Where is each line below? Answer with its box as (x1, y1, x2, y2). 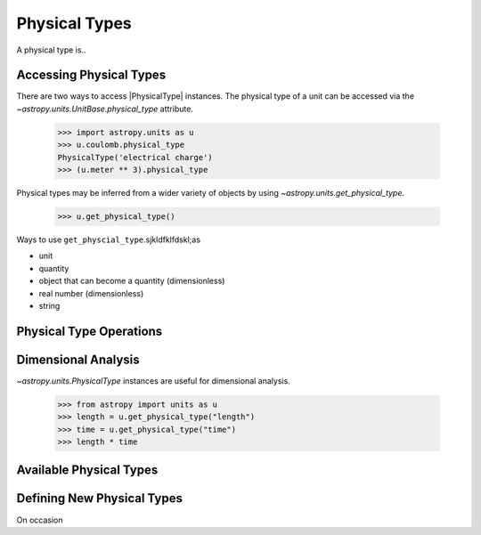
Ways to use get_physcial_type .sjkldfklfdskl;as (16, 234, 200, 245)
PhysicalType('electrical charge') (57, 152, 213, 162)
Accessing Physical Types (16, 68, 167, 83)
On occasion (16, 515, 63, 525)
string (38, 300, 61, 311)
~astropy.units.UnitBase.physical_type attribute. (16, 103, 193, 114)
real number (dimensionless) (38, 288, 144, 298)
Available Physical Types (16, 463, 159, 478)
